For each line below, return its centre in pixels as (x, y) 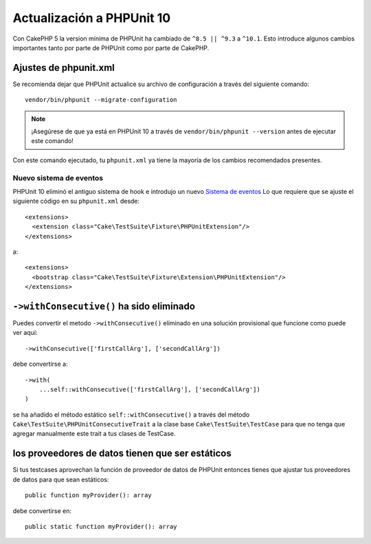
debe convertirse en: (42, 511)
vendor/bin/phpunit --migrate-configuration (101, 100)
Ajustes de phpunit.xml (64, 68)
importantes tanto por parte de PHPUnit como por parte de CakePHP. (111, 47)
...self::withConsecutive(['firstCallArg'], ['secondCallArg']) (149, 389)
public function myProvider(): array (89, 496)
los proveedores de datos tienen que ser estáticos (122, 454)
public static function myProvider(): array (101, 526)
